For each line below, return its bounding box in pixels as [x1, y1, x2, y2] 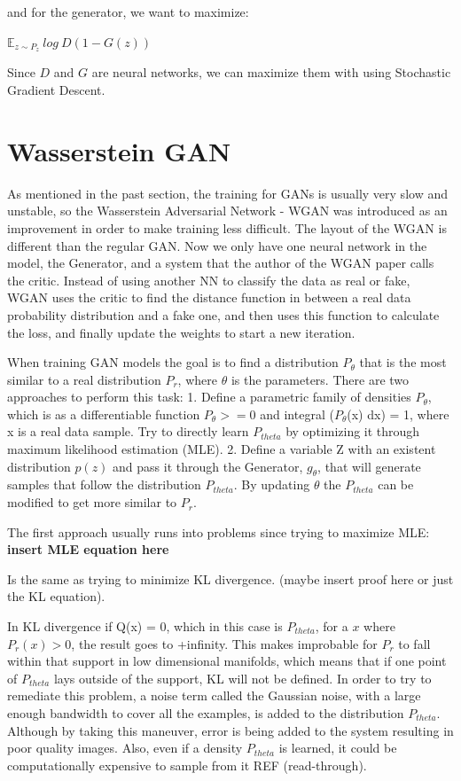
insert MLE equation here [7, 540, 169, 558]
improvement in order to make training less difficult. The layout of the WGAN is [7, 218, 447, 237]
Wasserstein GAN [7, 132, 231, 168]
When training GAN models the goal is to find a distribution [7, 353, 339, 371]
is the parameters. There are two [230, 370, 410, 388]
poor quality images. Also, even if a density [7, 738, 243, 757]
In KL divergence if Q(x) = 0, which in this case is [7, 617, 283, 636]
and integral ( [260, 404, 334, 423]
